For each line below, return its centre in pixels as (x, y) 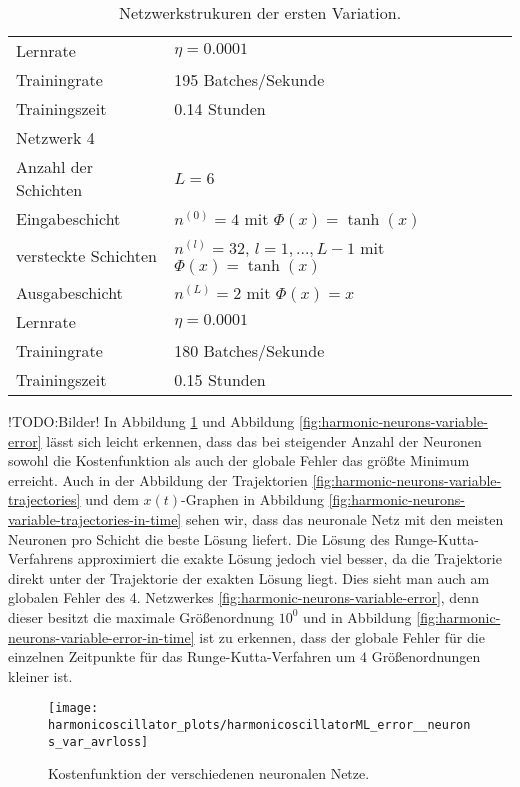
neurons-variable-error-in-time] (101, 636)
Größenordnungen (426, 656)
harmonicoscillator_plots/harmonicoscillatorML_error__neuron (259, 724)
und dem (112, 499)
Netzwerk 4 (55, 137)
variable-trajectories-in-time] (95, 518)
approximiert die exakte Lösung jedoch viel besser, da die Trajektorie (289, 558)
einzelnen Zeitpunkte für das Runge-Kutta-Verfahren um (182, 656)
